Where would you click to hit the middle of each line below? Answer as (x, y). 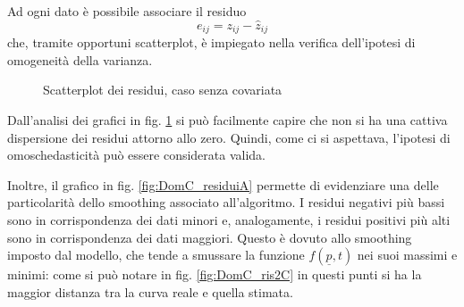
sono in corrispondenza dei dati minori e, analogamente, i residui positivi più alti (229, 220)
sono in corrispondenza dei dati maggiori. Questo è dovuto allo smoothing (210, 237)
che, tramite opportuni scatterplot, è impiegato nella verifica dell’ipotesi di (211, 42)
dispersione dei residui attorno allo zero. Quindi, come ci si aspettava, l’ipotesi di (229, 137)
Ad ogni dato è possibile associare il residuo (127, 11)
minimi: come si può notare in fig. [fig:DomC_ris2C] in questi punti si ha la (215, 274)
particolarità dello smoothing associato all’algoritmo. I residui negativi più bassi (226, 202)
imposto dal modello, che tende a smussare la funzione (156, 255)
